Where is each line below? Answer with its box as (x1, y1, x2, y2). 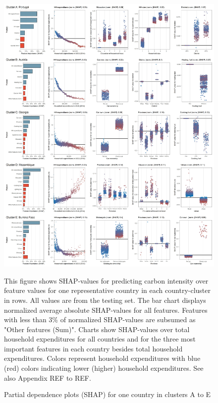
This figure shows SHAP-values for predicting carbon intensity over (4, 275, 209, 286)
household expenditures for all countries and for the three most (4, 334, 196, 344)
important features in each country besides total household (4, 343, 183, 353)
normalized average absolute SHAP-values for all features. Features (4, 304, 208, 315)
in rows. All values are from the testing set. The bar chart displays (4, 294, 206, 305)
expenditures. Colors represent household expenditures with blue (4, 353, 201, 363)
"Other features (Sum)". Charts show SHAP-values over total (4, 324, 190, 334)
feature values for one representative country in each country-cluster (4, 285, 211, 295)
